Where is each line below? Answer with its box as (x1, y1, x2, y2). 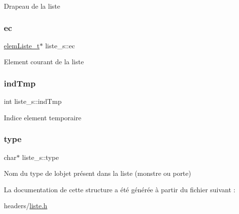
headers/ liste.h (4, 200, 47, 211)
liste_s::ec (45, 40, 75, 50)
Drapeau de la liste (4, 1, 60, 11)
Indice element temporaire (4, 112, 81, 122)
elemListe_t (4, 40, 40, 50)
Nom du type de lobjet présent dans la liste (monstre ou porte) (4, 168, 191, 178)
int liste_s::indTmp (4, 96, 62, 106)
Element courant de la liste (4, 57, 84, 67)
